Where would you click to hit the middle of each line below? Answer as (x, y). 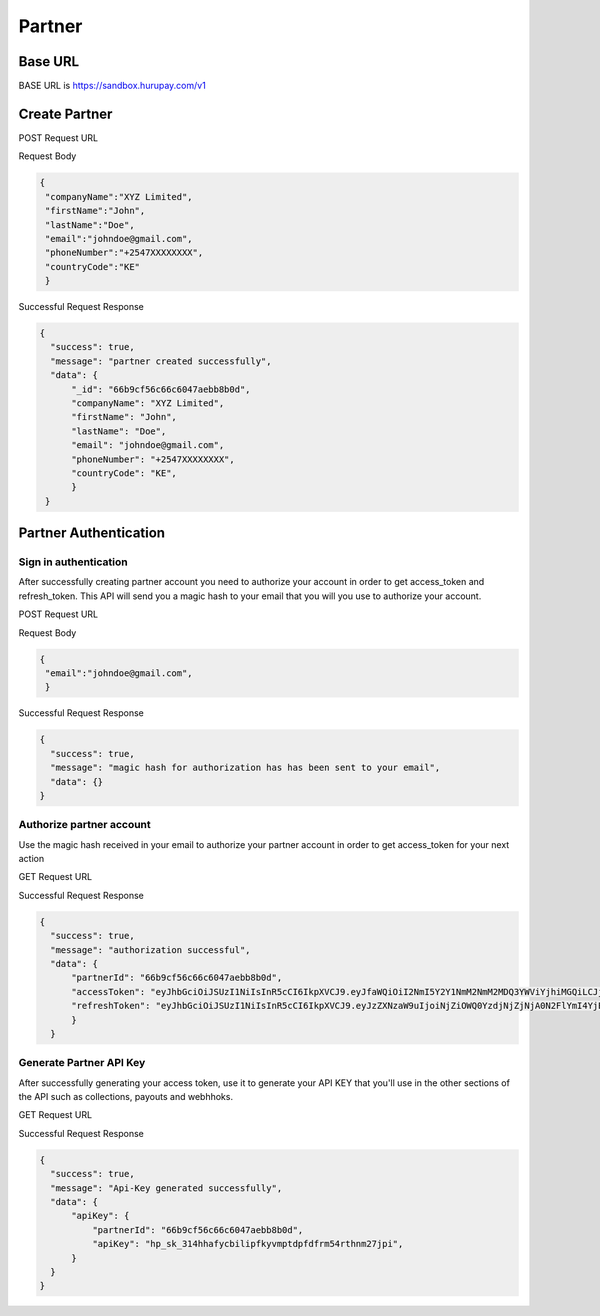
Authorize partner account (85, 825)
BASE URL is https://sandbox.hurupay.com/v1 (112, 86)
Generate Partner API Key (82, 1063)
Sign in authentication (73, 562)
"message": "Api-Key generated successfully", (166, 1188)
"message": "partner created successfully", (161, 361)
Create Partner (65, 113)
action (31, 859)
